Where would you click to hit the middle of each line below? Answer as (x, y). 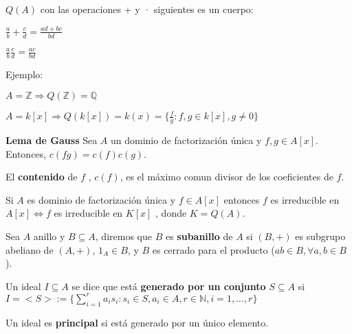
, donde (171, 213)
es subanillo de (199, 236)
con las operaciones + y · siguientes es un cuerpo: (147, 9)
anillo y (49, 236)
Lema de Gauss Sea (52, 140)
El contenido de (42, 177)
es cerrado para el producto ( (213, 249)
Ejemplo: (24, 74)
